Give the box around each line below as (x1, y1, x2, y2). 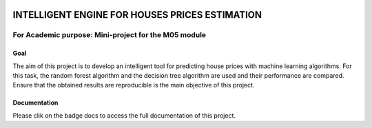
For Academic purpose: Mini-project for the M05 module (12, 30, 207, 40)
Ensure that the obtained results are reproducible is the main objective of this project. (12, 81, 255, 89)
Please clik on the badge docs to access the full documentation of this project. (12, 111, 236, 120)
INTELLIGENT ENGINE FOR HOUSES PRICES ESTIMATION (12, 9, 262, 21)
